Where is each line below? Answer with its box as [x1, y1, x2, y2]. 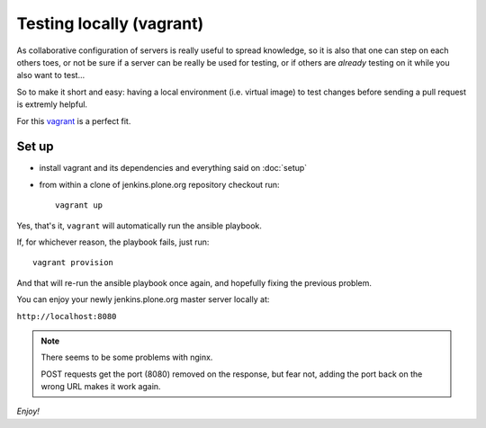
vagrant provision [32, 257, 114, 268]
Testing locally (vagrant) [16, 13, 204, 33]
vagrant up [55, 201, 103, 210]
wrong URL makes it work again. [40, 381, 161, 392]
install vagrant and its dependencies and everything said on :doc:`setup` [39, 163, 308, 174]
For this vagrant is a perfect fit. [16, 115, 131, 126]
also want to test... [16, 70, 85, 81]
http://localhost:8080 [16, 311, 117, 321]
